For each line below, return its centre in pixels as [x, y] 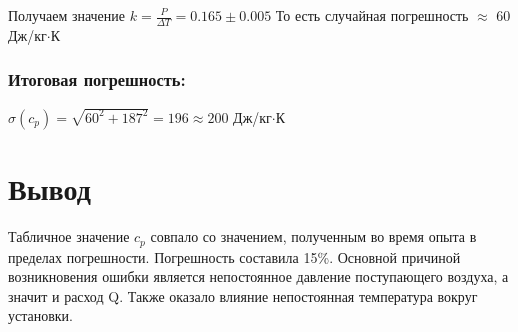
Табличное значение [69, 236]
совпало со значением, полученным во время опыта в [313, 236]
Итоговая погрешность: [97, 79]
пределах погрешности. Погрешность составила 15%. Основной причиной [234, 256]
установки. [41, 315]
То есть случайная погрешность [372, 15]
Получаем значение [67, 15]
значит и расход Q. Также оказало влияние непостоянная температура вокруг [243, 295]
